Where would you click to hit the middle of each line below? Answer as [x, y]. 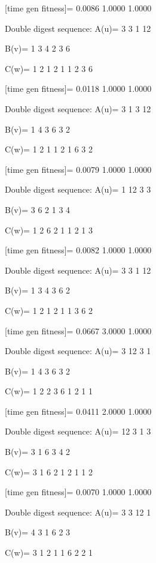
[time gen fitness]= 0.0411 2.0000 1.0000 [78, 411]
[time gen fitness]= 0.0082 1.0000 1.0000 [78, 250]
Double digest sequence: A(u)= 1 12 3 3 [78, 189]
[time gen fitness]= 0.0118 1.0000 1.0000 [78, 89]
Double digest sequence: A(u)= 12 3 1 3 [78, 431]
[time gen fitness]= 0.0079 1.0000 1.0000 [78, 169]
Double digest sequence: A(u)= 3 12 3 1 [78, 351]
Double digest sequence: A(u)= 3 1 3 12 [78, 108]
